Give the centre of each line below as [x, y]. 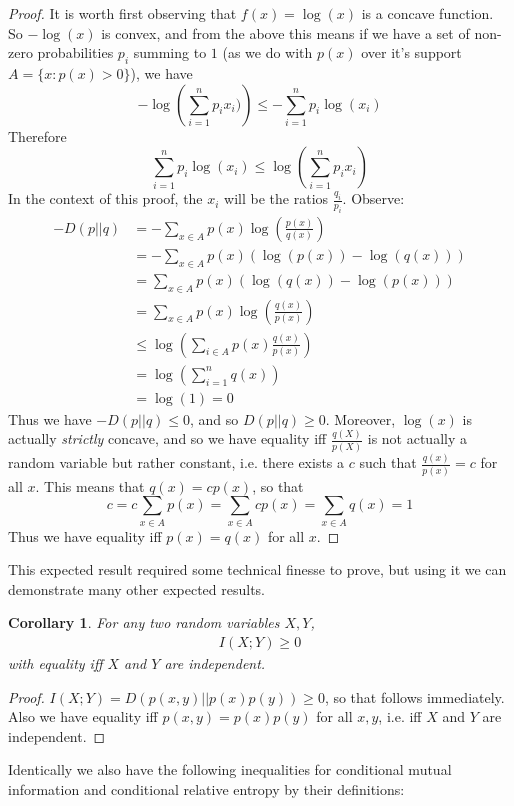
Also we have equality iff [83, 716]
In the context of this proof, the [105, 198]
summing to [170, 52]
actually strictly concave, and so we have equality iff [167, 438]
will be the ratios [276, 198]
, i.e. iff [400, 716]
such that [388, 462]
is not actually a [417, 438]
